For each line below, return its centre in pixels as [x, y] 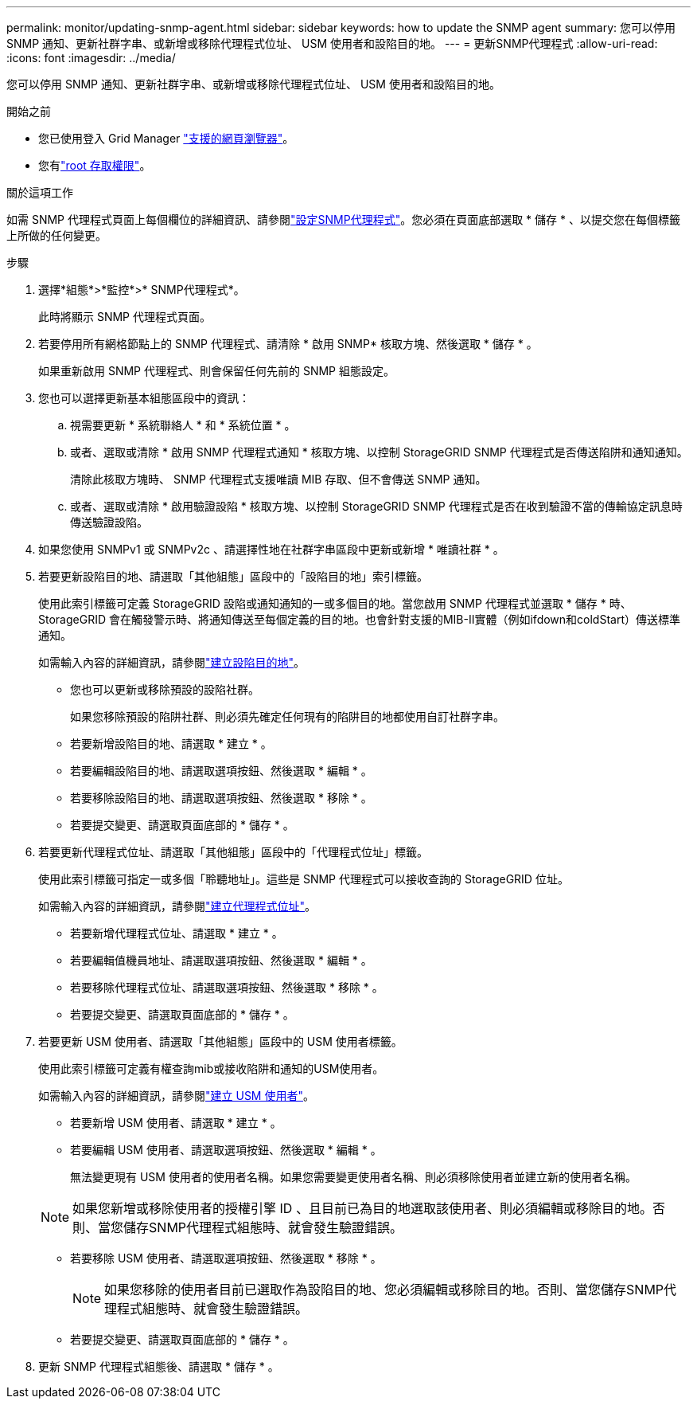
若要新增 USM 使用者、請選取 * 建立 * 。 [176, 1123]
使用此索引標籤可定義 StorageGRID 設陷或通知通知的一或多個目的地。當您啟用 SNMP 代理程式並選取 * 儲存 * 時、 [335, 603]
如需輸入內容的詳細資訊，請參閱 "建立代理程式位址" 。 [177, 906]
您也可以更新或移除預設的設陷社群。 [165, 689]
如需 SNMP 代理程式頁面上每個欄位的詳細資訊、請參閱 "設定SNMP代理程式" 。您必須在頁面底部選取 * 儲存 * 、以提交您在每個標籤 [343, 219]
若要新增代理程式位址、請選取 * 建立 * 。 [177, 933]
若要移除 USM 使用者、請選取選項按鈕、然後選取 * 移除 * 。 [226, 1258]
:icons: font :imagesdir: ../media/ [91, 58]
